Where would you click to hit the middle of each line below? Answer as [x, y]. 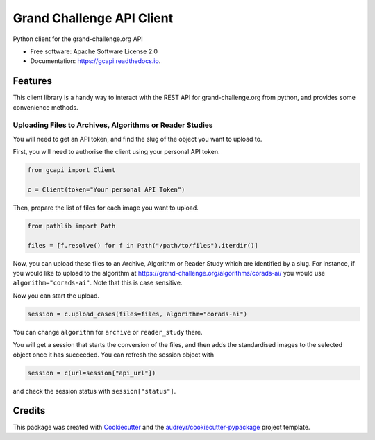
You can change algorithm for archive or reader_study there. [108, 332]
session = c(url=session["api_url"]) [92, 373]
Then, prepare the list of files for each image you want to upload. [106, 208]
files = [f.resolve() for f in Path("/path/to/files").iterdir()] [143, 245]
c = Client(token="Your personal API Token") [106, 189]
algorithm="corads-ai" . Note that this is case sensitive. [98, 283]
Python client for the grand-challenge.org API [78, 39]
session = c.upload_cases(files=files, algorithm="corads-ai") [137, 314]
